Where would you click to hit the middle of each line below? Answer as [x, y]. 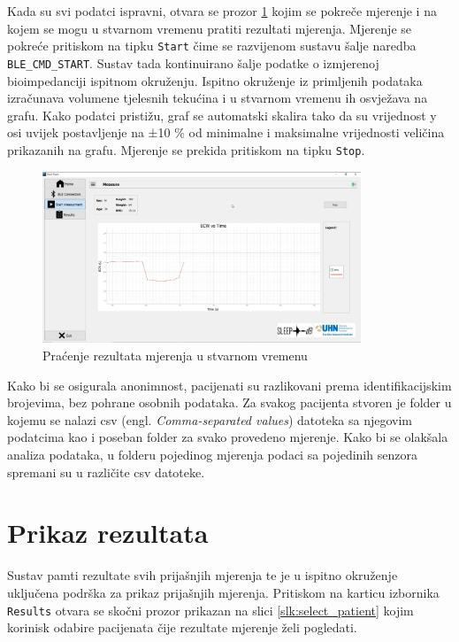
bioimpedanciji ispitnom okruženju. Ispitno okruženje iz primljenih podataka [215, 80]
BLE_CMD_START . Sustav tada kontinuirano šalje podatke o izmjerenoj [193, 62]
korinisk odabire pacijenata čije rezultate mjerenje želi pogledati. [182, 627]
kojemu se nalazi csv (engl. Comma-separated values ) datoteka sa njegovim [210, 419]
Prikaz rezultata [108, 533]
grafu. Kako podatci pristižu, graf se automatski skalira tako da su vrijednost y [222, 115]
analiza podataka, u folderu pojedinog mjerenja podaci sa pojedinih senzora [212, 454]
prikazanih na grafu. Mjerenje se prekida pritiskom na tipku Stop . [186, 149]
